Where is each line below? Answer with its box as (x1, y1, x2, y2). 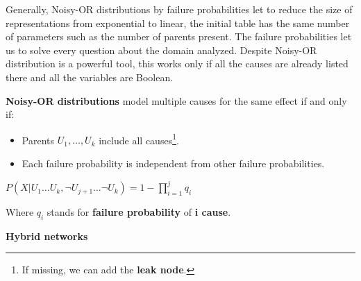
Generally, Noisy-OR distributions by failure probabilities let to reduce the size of (6, 2, 353, 16)
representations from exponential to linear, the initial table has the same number (6, 15, 350, 30)
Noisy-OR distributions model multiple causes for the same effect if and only (6, 93, 347, 108)
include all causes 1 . (99, 130, 179, 147)
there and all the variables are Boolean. (6, 69, 174, 84)
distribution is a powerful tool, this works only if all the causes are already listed (6, 56, 349, 71)
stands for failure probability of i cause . (47, 205, 231, 219)
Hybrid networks (6, 228, 88, 243)
